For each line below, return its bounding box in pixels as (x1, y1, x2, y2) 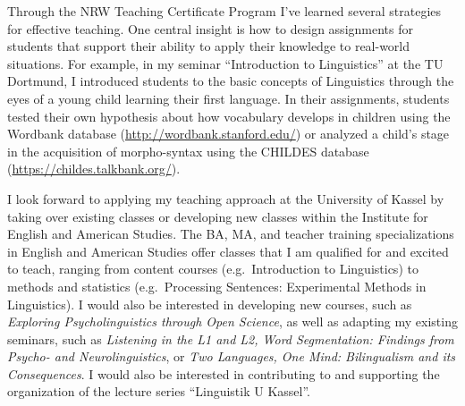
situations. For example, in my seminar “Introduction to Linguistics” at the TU (7, 54, 444, 72)
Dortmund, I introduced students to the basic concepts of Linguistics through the (7, 72, 454, 90)
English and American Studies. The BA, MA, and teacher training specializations (7, 224, 454, 243)
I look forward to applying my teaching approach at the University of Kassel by (7, 189, 444, 207)
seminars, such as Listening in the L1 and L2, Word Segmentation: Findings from (7, 329, 454, 348)
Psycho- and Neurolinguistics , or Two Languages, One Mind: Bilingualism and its (7, 347, 456, 366)
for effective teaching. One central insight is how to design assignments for (7, 19, 413, 38)
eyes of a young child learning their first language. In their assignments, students (7, 89, 450, 107)
